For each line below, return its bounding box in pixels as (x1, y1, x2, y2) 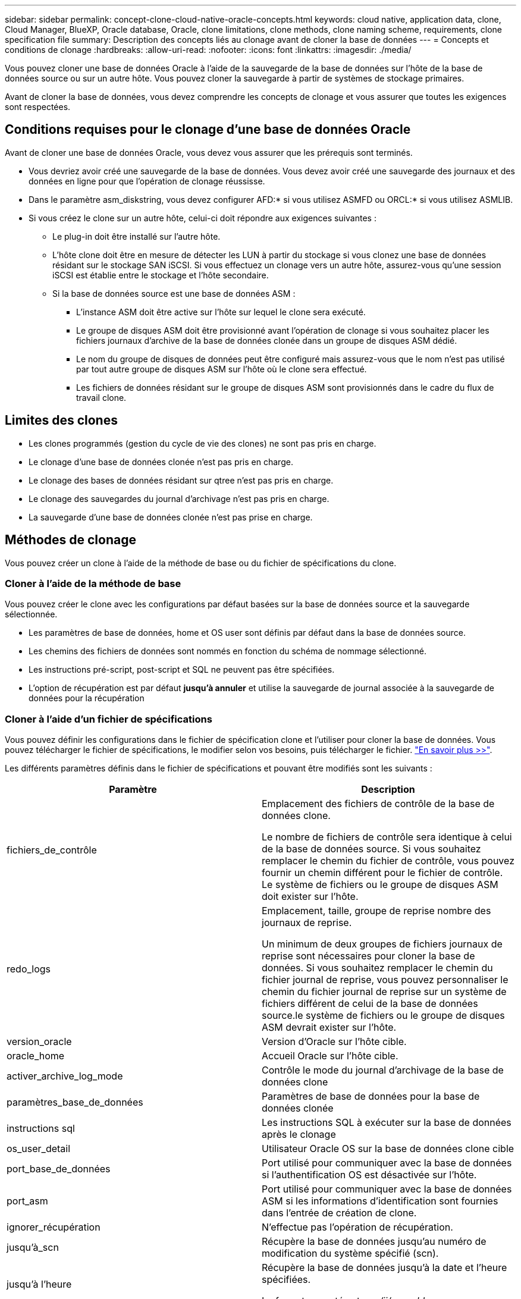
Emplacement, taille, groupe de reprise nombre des (262, 905, 491, 917)
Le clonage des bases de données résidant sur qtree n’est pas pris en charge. (29, 475, 334, 485)
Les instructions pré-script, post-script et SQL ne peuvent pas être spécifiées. (29, 664, 335, 675)
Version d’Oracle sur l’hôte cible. (262, 1036, 407, 1048)
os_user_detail (7, 1143, 71, 1155)
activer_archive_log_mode (7, 1070, 123, 1082)
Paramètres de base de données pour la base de (262, 1090, 480, 1103)
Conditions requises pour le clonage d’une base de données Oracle (5, 122, 411, 137)
